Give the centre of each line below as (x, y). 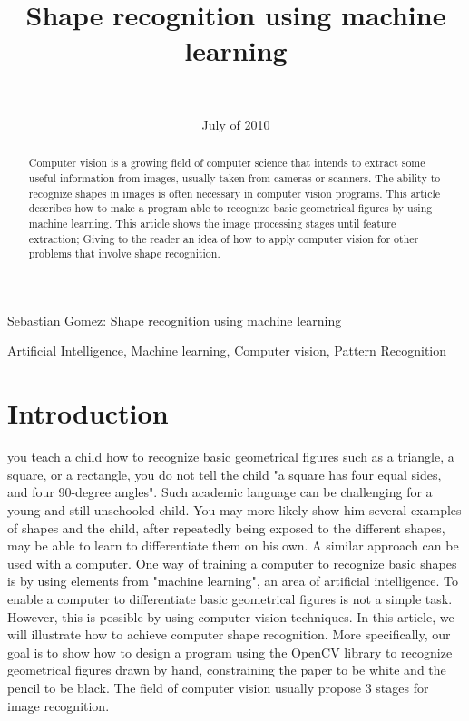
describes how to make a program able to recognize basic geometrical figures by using (230, 208)
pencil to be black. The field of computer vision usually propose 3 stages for (218, 687)
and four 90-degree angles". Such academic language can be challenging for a (220, 492)
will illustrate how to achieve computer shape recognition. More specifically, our (229, 634)
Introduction (88, 413)
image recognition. (59, 705)
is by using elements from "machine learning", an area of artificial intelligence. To (233, 581)
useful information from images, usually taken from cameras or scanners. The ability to (234, 177)
